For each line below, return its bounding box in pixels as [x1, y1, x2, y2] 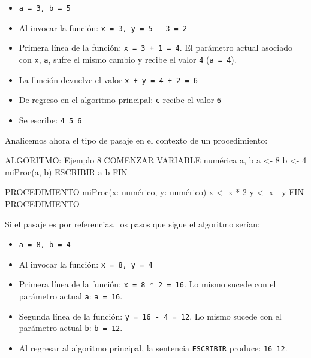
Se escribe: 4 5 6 [19, 113, 82, 126]
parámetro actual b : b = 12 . [19, 321, 123, 334]
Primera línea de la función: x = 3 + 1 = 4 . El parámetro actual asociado [19, 41, 292, 54]
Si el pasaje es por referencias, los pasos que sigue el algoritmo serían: [5, 217, 260, 230]
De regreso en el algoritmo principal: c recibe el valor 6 [19, 93, 222, 106]
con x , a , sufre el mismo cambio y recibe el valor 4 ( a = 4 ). [19, 53, 237, 65]
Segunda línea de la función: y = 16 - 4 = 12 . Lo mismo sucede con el [19, 310, 282, 322]
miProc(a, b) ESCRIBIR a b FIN [5, 165, 128, 178]
